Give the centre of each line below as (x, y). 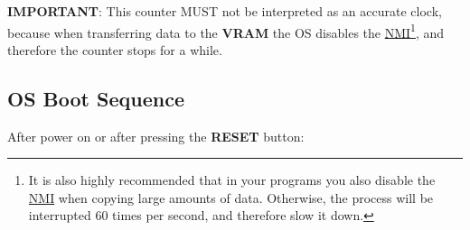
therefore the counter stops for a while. (115, 49)
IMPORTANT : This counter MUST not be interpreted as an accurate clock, (225, 11)
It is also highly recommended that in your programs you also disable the (232, 180)
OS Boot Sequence (96, 98)
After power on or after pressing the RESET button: (156, 136)
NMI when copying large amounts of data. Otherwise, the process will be (231, 197)
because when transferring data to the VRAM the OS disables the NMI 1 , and (226, 31)
